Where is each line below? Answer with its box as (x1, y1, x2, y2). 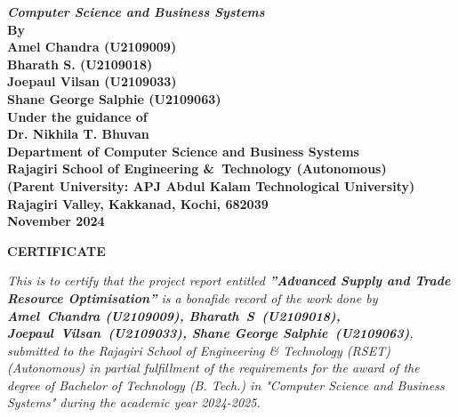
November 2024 (7, 212, 105, 230)
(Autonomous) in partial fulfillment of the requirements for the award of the (7, 358, 420, 377)
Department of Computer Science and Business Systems (7, 141, 359, 160)
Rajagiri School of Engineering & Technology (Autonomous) (7, 159, 387, 178)
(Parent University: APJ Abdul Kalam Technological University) (7, 176, 415, 195)
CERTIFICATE (7, 241, 106, 260)
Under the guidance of (7, 107, 148, 125)
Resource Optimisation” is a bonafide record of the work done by (7, 288, 378, 307)
